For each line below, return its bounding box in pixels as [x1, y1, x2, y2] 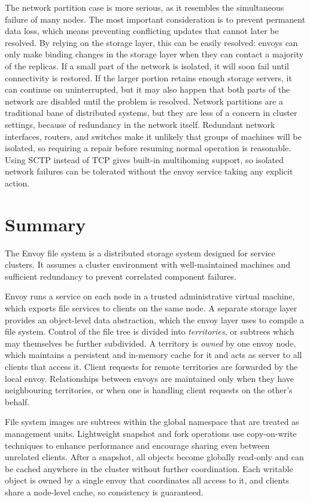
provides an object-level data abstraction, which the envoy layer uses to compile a [5, 313, 305, 326]
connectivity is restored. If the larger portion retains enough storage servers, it [5, 71, 292, 84]
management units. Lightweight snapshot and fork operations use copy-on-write [5, 427, 297, 439]
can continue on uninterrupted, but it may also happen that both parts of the [5, 83, 290, 96]
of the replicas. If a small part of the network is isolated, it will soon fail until [5, 59, 289, 72]
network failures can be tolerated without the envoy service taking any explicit [5, 165, 293, 177]
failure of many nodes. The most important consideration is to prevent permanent [5, 13, 306, 25]
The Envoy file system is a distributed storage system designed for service [5, 246, 275, 259]
